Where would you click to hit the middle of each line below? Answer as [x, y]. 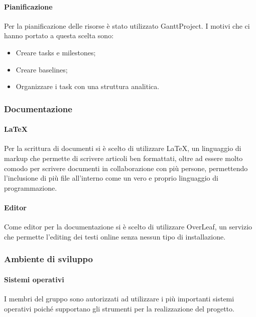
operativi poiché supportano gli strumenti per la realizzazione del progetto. [119, 308]
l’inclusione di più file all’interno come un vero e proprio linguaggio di [111, 178]
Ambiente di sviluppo [48, 259]
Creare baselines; [42, 69]
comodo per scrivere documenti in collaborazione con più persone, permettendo [126, 168]
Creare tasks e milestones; [56, 52]
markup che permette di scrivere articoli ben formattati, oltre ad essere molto [123, 158]
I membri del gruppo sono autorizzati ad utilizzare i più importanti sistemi [119, 298]
